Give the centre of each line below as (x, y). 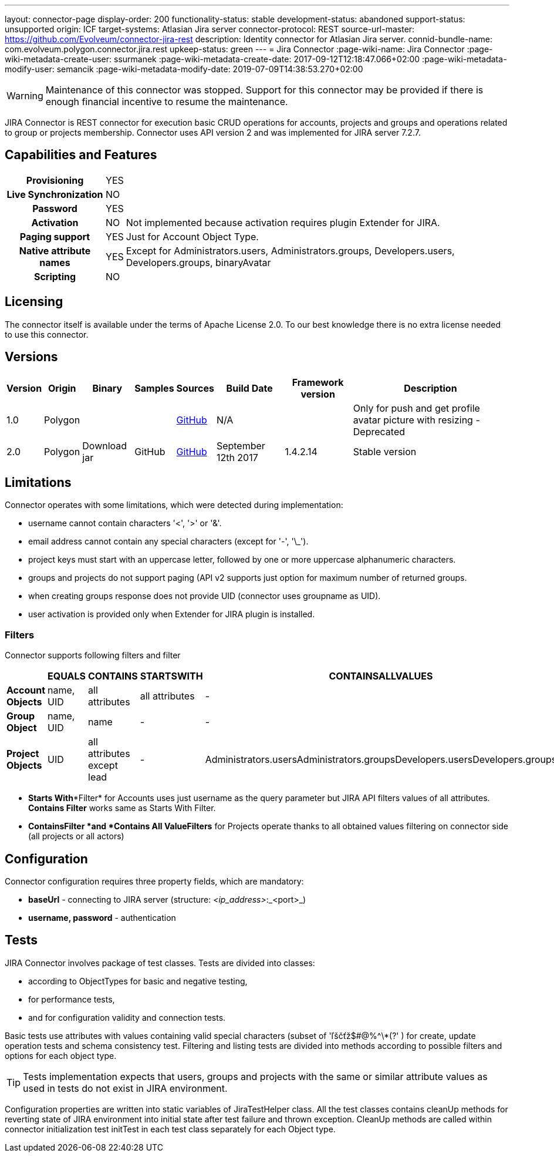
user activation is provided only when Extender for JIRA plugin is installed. (172, 614)
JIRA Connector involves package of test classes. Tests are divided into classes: (160, 963)
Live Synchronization (55, 194)
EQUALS (67, 676)
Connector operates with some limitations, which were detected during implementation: (174, 505)
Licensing (34, 302)
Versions (31, 357)
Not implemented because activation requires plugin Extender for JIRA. (283, 222)
